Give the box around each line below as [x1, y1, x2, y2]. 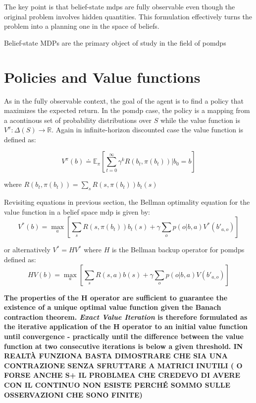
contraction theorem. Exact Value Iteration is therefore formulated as [4, 311, 248, 322]
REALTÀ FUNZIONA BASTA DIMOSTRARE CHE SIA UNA [4, 350, 228, 361]
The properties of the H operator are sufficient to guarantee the [4, 292, 228, 302]
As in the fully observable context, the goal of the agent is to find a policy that [4, 95, 244, 106]
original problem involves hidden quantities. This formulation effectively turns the [4, 11, 253, 21]
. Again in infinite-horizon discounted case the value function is [51, 124, 244, 135]
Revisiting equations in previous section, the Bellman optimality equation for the [4, 197, 250, 207]
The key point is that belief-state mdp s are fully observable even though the [4, 1, 235, 11]
